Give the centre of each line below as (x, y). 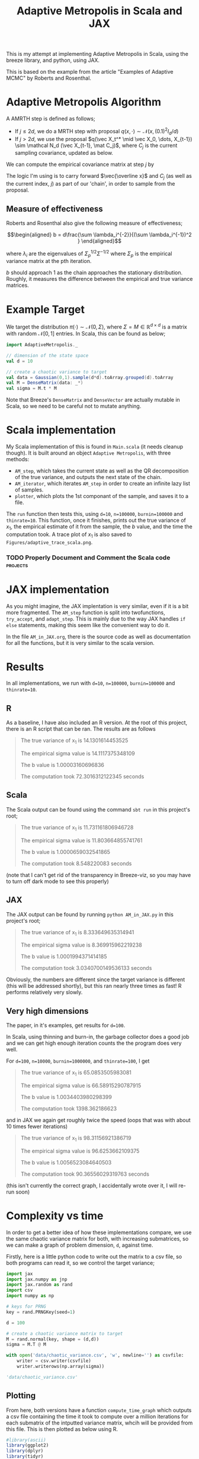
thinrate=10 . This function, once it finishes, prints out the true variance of (96, 520)
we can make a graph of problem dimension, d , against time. (80, 1245)
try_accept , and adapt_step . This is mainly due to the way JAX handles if (96, 619)
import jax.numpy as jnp (37, 1279)
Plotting (21, 1396)
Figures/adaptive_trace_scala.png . (49, 542)
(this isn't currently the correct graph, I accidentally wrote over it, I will (92, 1185)
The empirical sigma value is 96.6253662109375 (80, 1151)
